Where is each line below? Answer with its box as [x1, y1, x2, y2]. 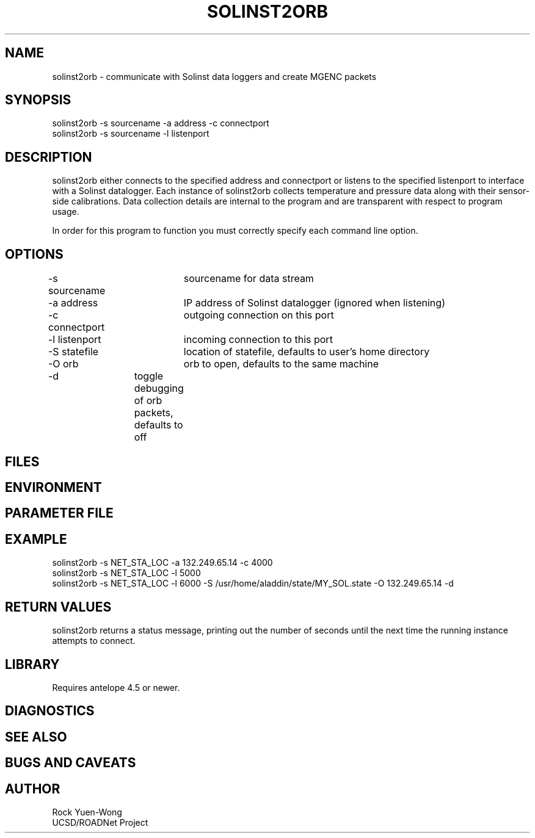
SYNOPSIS [5, 92, 71, 108]
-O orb [48, 358, 79, 370]
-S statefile [48, 345, 99, 358]
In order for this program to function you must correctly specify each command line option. [52, 225, 418, 236]
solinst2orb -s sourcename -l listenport [52, 128, 209, 139]
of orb [134, 394, 162, 407]
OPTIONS [5, 246, 64, 262]
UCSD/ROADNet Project [52, 817, 148, 828]
